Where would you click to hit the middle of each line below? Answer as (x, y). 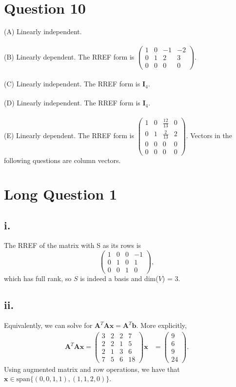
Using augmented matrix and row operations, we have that (92, 369)
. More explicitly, (161, 325)
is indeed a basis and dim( (119, 278)
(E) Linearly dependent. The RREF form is (69, 135)
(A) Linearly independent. (43, 31)
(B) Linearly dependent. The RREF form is (69, 56)
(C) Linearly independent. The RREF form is (72, 84)
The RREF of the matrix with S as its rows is (73, 245)
